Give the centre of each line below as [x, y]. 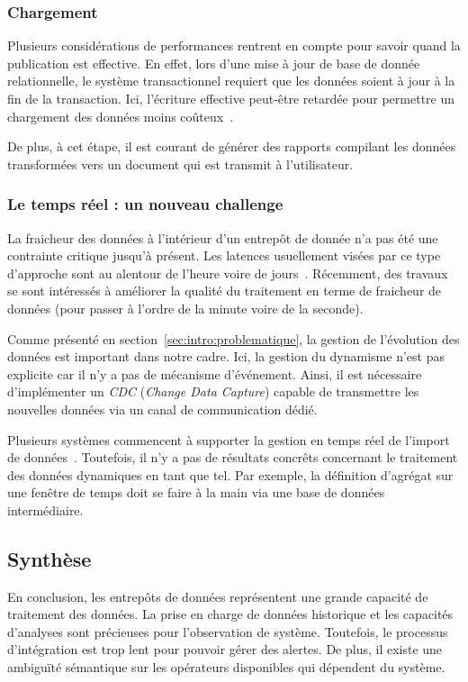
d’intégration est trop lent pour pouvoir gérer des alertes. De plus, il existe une [225, 649]
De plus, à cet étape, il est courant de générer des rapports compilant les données [232, 146]
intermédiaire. [45, 509]
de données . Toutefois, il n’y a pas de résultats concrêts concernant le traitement [233, 457]
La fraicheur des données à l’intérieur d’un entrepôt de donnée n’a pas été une [223, 237]
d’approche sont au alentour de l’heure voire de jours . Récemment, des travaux [228, 273]
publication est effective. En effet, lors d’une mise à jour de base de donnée [214, 63]
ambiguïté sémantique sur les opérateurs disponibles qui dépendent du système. [226, 667]
